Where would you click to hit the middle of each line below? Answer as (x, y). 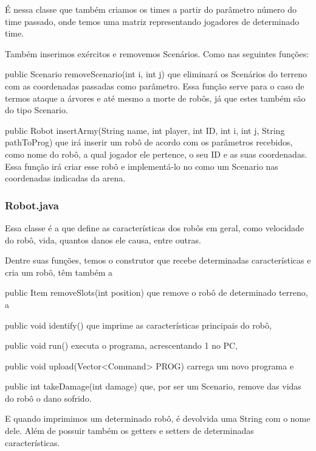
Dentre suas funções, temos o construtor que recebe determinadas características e (158, 260)
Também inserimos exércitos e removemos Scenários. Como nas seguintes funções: (157, 53)
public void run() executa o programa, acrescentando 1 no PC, (122, 345)
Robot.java (32, 205)
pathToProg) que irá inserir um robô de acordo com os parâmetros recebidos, (149, 142)
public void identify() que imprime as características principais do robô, (138, 325)
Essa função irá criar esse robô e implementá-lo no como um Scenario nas (142, 166)
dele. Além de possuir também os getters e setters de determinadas (129, 431)
